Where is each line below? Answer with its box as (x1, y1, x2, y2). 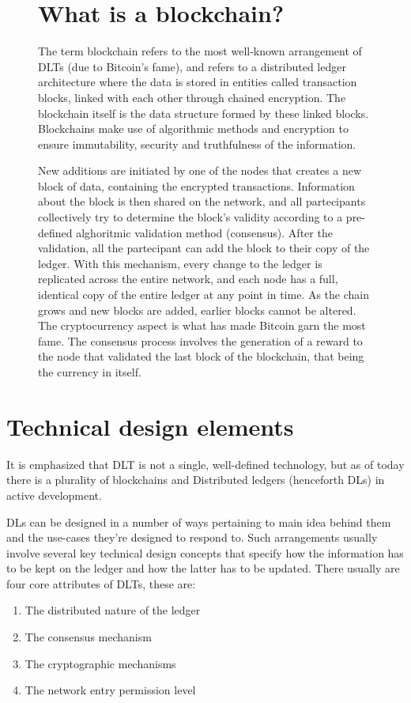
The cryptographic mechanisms (25, 655, 176, 671)
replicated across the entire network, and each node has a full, (38, 270, 338, 287)
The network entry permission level (25, 682, 196, 698)
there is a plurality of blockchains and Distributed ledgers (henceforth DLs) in (6, 471, 385, 488)
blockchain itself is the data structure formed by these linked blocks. (38, 104, 369, 121)
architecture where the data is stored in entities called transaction (38, 74, 357, 90)
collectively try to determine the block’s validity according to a (38, 209, 343, 225)
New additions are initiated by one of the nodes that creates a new (38, 162, 362, 179)
